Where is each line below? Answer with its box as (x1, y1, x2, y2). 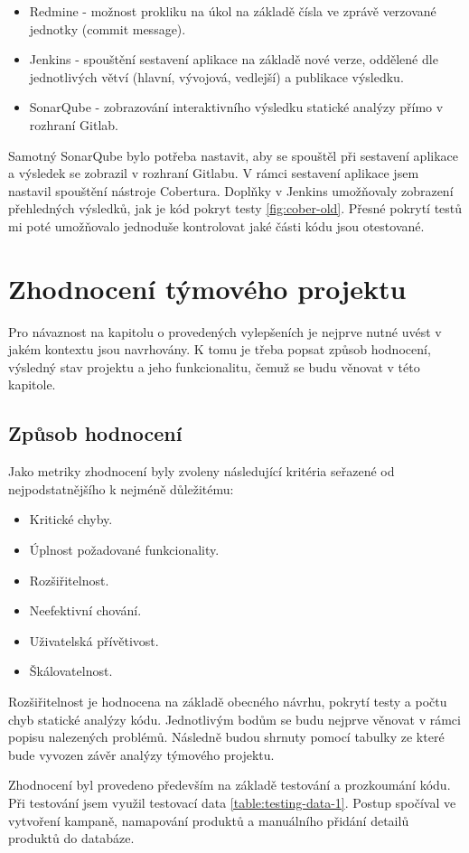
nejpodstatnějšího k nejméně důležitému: (8, 479, 234, 498)
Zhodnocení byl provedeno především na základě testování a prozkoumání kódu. (8, 775, 451, 794)
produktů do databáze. (8, 829, 135, 848)
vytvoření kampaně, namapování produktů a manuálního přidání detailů (8, 811, 409, 830)
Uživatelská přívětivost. (29, 631, 159, 650)
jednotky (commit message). (29, 19, 186, 38)
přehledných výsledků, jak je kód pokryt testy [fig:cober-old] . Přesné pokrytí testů (8, 199, 463, 218)
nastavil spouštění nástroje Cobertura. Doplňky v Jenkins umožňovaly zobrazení (8, 181, 454, 200)
